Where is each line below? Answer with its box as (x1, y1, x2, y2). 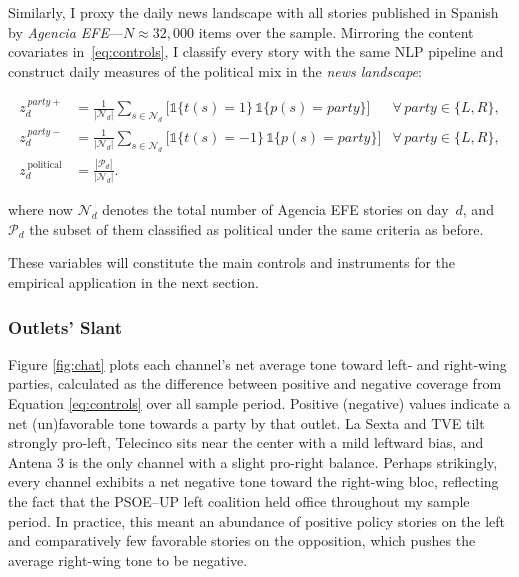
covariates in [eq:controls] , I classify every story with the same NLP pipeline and (8, 41, 504, 62)
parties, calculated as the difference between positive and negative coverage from (8, 373, 502, 394)
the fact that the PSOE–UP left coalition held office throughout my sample (8, 490, 470, 511)
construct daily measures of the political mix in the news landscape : (8, 60, 422, 81)
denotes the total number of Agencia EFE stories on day (102, 199, 449, 220)
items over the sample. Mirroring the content (198, 21, 474, 42)
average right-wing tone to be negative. (8, 549, 248, 570)
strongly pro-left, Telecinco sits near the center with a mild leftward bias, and (8, 432, 484, 453)
